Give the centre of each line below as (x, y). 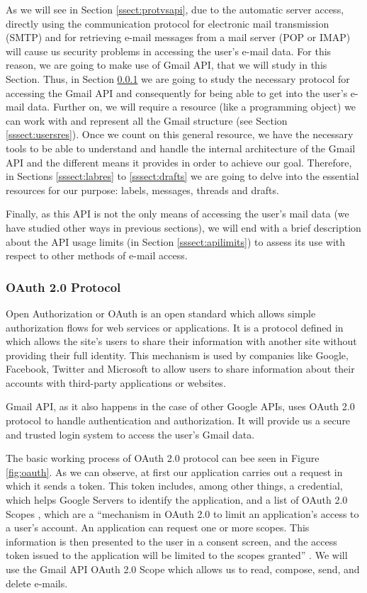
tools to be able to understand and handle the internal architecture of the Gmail (181, 148)
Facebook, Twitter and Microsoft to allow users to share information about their (180, 369)
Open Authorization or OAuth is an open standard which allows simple (161, 313)
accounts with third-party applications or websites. (116, 382)
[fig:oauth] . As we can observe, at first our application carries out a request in (174, 471)
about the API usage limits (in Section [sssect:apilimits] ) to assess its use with (176, 241)
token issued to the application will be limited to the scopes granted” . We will (177, 555)
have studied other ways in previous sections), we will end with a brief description (183, 227)
